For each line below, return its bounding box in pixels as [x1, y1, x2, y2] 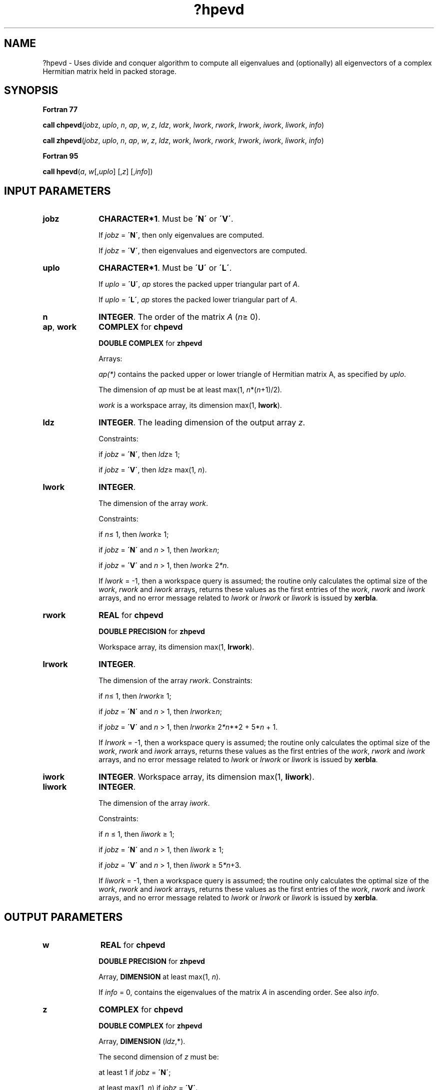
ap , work [42, 322, 77, 332]
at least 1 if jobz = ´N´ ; [98, 1068, 171, 1077]
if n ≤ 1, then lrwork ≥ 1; [98, 692, 171, 701]
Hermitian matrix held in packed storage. [42, 67, 176, 76]
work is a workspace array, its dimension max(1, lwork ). [98, 401, 282, 410]
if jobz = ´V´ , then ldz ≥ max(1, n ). [98, 465, 207, 474]
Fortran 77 [42, 105, 78, 114]
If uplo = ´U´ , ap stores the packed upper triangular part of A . [98, 280, 300, 289]
